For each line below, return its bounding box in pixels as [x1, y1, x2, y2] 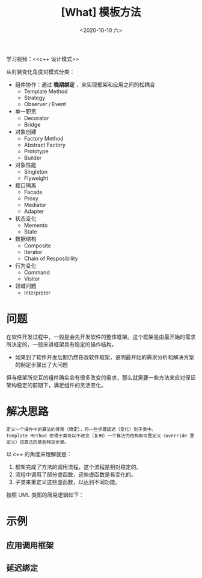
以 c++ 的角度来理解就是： [6, 450, 72, 457]
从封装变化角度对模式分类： [6, 68, 75, 75]
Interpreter [23, 289, 51, 296]
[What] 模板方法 [61, 5, 141, 19]
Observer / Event [23, 100, 66, 107]
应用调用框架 [6, 541, 54, 551]
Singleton [23, 168, 48, 175]
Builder [23, 154, 42, 161]
